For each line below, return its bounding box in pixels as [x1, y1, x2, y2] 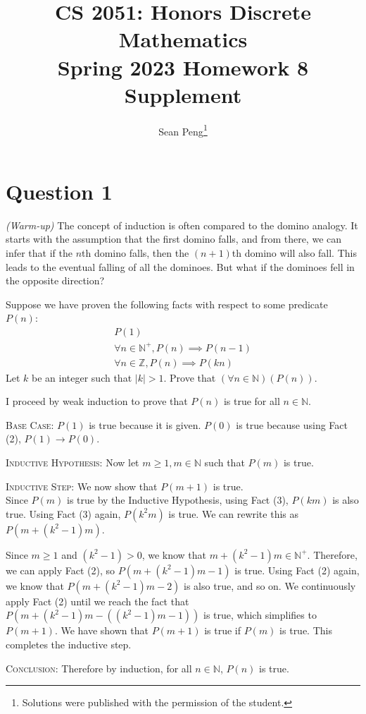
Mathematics [118, 25, 248, 54]
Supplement [124, 80, 242, 109]
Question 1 [6, 176, 113, 205]
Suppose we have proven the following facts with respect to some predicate [6, 296, 328, 311]
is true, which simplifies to [203, 607, 317, 622]
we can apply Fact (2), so [6, 562, 115, 577]
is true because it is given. [89, 417, 201, 432]
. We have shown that [54, 623, 149, 638]
